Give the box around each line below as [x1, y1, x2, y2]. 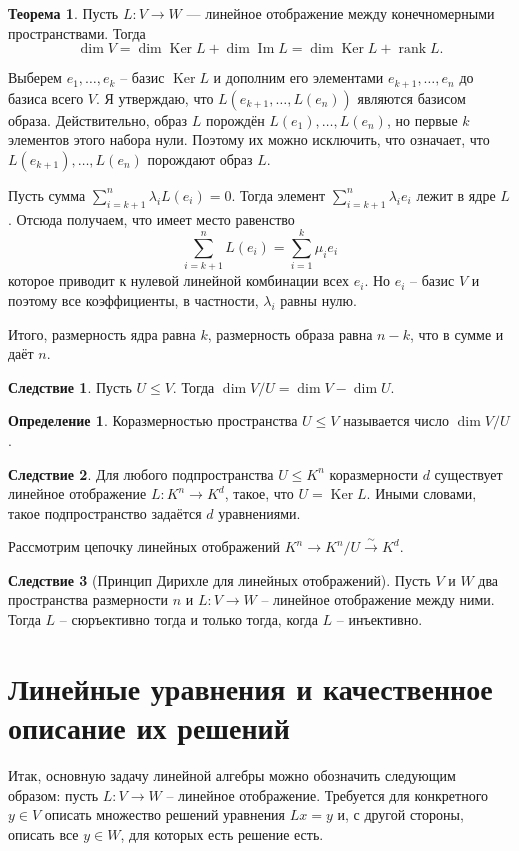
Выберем [8, 67, 62, 88]
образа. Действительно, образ [8, 109, 188, 130]
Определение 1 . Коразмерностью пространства [8, 410, 298, 431]
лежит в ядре [416, 184, 496, 205]
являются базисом [357, 87, 466, 108]
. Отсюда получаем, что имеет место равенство [8, 208, 295, 229]
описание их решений [8, 707, 290, 748]
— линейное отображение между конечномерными [186, 3, 495, 23]
